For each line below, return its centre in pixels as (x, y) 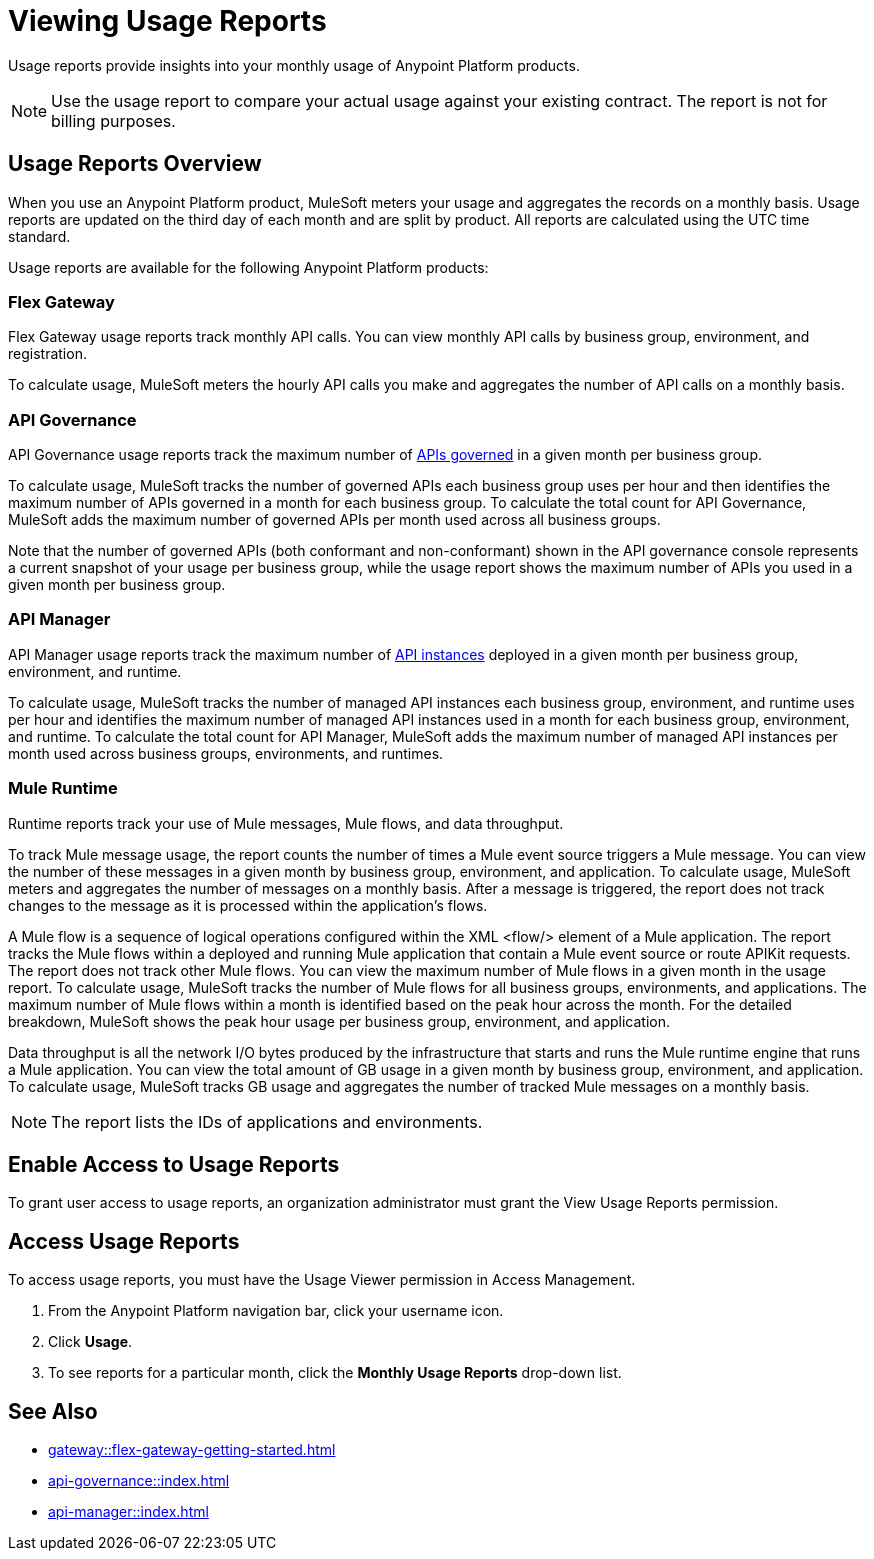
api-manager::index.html (128, 1512)
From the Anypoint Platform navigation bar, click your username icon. (276, 1311)
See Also (53, 1411)
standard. (39, 236)
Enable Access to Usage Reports (174, 1165)
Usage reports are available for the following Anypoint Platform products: (248, 267)
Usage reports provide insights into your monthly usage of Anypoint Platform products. (294, 65)
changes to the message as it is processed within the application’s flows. (248, 905)
